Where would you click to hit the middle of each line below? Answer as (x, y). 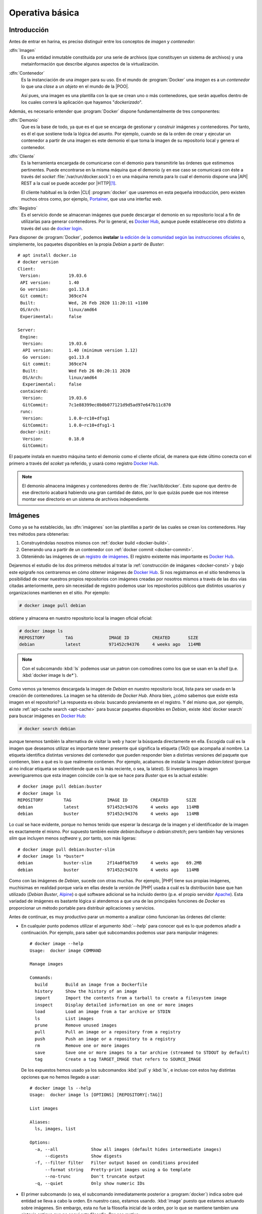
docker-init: (35, 432)
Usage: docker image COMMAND (66, 950)
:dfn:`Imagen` (23, 51)
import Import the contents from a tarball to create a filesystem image (131, 998)
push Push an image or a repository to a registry (105, 1039)
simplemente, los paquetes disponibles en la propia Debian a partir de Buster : (87, 244)
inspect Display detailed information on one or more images (114, 1005)
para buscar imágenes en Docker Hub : (48, 716)
